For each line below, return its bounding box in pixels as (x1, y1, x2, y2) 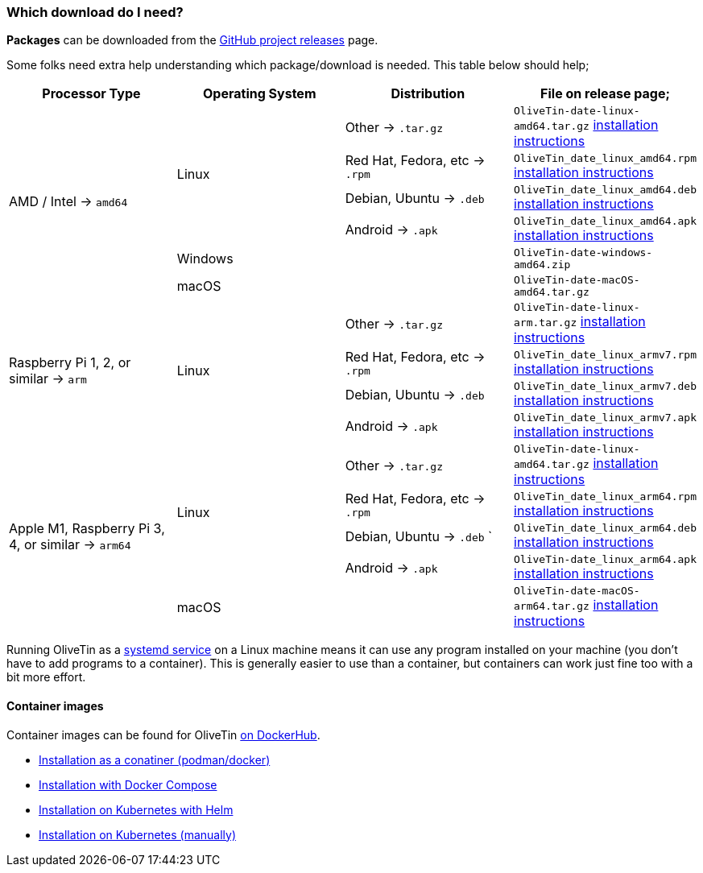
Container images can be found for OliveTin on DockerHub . (6, 727, 320, 742)
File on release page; (540, 85, 670, 102)
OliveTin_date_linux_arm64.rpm (514, 490, 697, 503)
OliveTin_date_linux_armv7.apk (514, 412, 697, 424)
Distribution (391, 85, 465, 102)
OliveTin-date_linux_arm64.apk (514, 553, 697, 566)
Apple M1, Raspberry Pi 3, (9, 519, 165, 536)
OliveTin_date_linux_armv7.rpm (514, 349, 697, 362)
